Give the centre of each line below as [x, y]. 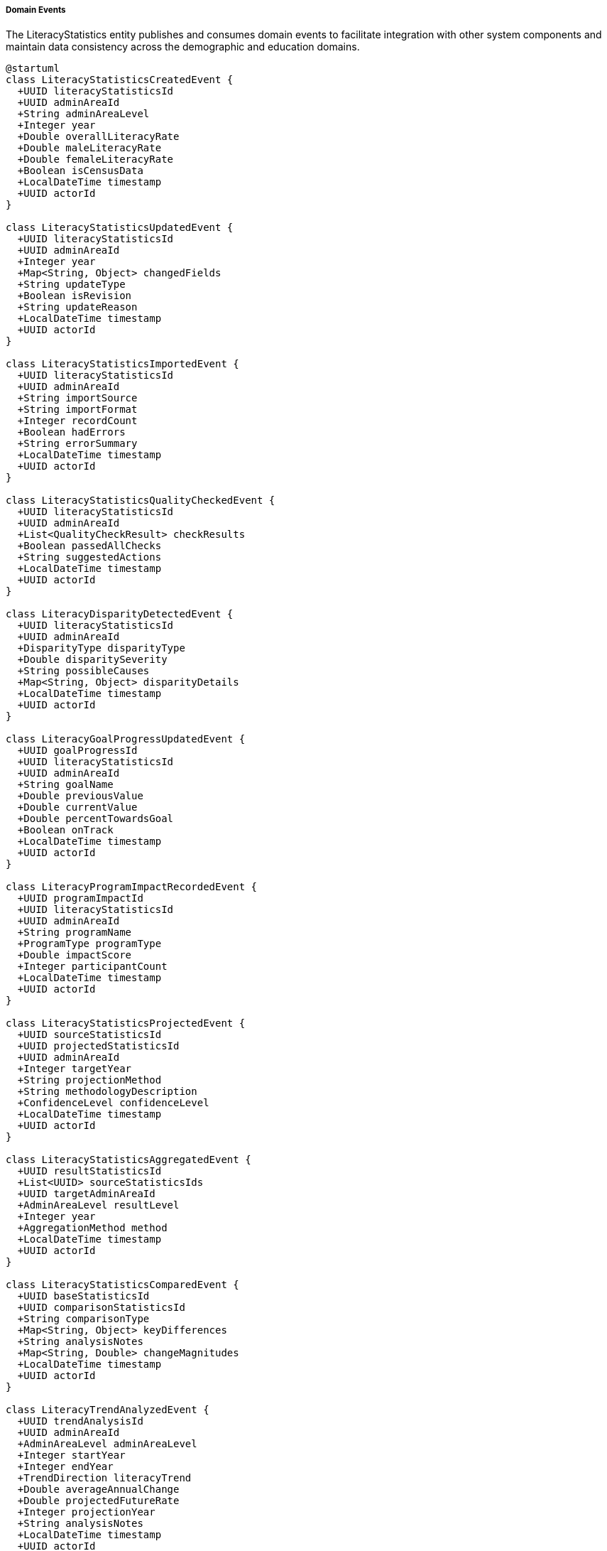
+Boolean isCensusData [80, 171]
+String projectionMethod [89, 1080]
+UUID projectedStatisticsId [98, 1046]
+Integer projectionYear [86, 1512]
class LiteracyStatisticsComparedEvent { [122, 1285]
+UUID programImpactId [80, 898]
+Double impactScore [75, 955]
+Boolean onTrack [65, 830]
